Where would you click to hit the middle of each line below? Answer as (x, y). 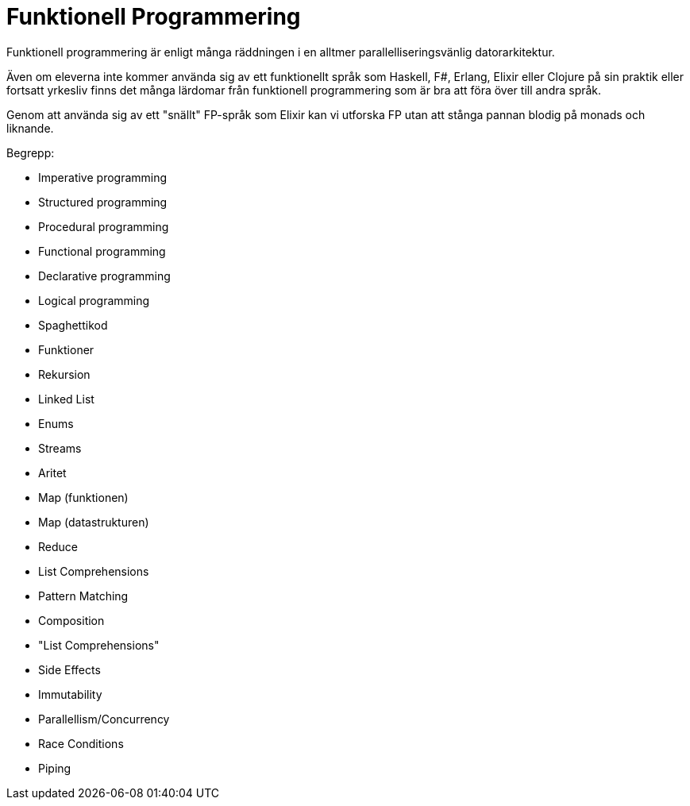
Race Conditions (81, 743)
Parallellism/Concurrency (104, 719)
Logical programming (94, 300)
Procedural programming (104, 226)
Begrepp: (31, 152)
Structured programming (103, 202)
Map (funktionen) (83, 497)
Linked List (66, 399)
